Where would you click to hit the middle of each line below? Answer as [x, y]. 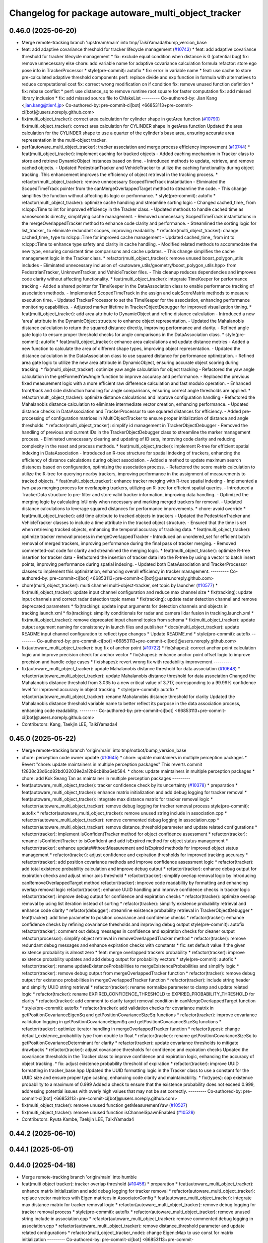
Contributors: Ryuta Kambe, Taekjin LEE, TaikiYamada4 [78, 1119]
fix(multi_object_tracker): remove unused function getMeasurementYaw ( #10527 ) [104, 1105]
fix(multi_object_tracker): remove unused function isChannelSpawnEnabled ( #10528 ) [108, 1112]
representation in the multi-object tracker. [64, 140]
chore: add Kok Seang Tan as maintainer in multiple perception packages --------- [106, 778]
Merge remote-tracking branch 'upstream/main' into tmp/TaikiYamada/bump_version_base [114, 43]
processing [33, 418]
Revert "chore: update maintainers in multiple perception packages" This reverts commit [112, 764]
